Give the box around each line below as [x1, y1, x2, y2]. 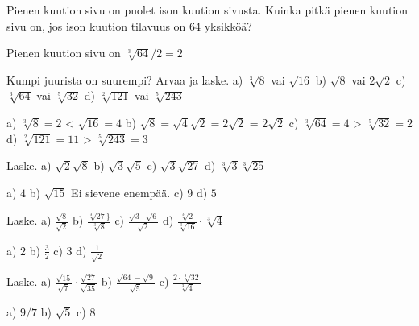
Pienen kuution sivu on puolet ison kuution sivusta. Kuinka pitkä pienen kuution [6, 2, 409, 18]
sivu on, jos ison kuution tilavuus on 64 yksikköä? [6, 17, 252, 34]
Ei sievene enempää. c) [71, 184, 184, 200]
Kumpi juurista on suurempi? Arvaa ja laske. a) [6, 71, 243, 88]
